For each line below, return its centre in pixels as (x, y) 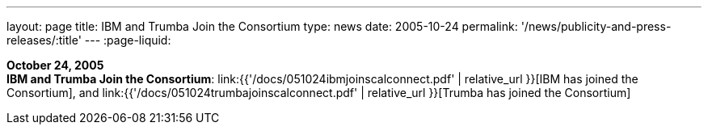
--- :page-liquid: (128, 40)
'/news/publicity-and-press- (596, 26)
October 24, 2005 (55, 65)
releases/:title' (44, 40)
